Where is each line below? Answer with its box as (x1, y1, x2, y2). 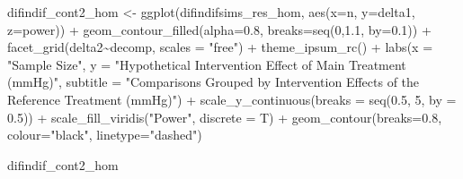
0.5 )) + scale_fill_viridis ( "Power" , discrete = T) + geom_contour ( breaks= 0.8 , (7, 107, 442, 126)
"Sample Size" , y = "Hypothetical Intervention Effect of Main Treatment (7, 55, 406, 73)
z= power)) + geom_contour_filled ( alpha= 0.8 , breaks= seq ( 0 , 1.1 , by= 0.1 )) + (7, 20, 432, 38)
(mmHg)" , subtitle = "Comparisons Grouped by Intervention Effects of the (7, 72, 420, 91)
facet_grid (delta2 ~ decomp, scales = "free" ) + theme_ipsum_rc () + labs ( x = (7, 38, 433, 56)
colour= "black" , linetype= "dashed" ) (7, 125, 202, 144)
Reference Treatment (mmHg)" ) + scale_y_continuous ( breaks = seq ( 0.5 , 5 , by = (7, 89, 457, 108)
